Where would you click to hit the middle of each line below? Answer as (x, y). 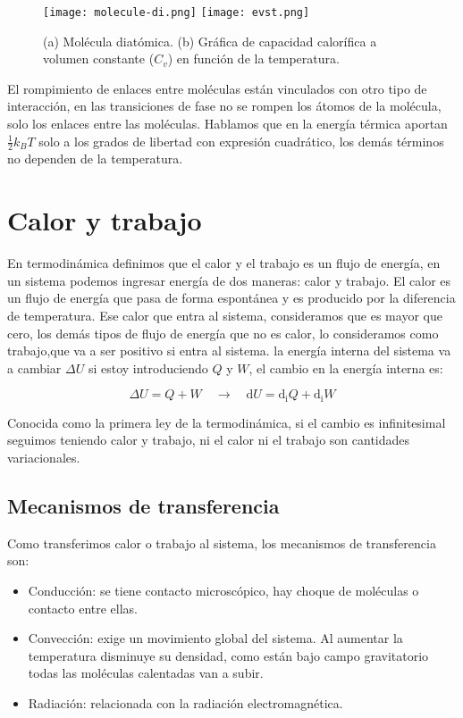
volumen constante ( (99, 58)
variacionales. (44, 457)
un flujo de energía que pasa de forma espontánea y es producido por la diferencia (231, 298)
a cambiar (34, 367)
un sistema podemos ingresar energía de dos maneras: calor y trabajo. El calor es (229, 280)
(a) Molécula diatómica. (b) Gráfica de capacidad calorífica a (210, 41)
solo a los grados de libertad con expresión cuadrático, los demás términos (241, 141)
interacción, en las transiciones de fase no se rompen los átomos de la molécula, (224, 106)
